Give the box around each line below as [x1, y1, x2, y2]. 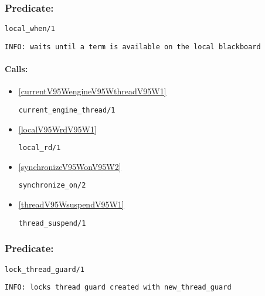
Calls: [5, 63, 28, 75]
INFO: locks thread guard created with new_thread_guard [5, 283, 232, 292]
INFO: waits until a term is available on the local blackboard [5, 42, 261, 51]
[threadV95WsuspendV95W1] [18, 198, 124, 210]
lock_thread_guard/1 [5, 265, 85, 274]
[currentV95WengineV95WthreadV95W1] [18, 85, 167, 97]
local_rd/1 [18, 144, 61, 152]
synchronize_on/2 [18, 181, 86, 190]
